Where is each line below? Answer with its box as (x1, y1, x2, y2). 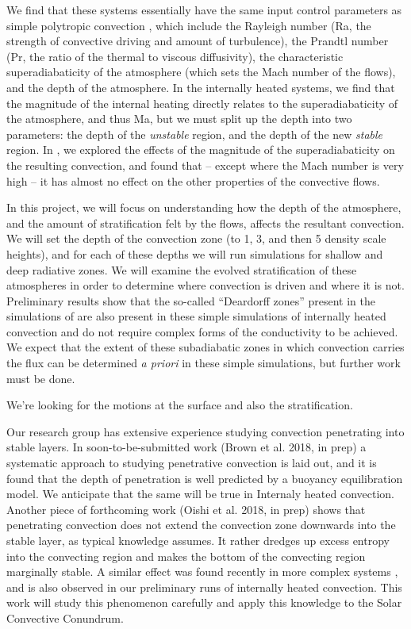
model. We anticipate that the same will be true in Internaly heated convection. (6, 485, 394, 502)
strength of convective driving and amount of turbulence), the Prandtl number (6, 33, 389, 49)
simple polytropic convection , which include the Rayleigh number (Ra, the (6, 17, 371, 33)
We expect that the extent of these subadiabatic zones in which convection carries (6, 339, 405, 355)
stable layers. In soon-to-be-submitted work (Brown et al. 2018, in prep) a (6, 439, 367, 455)
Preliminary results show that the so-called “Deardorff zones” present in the (6, 292, 375, 309)
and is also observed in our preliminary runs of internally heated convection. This (6, 578, 402, 595)
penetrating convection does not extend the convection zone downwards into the (6, 516, 396, 533)
